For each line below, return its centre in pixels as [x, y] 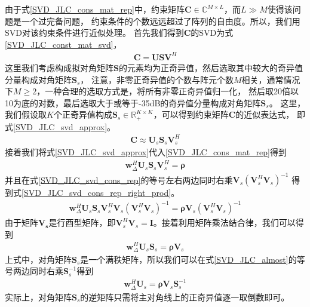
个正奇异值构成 [83, 114]
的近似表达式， [265, 114]
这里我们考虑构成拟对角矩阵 [59, 67]
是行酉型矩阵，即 [82, 222]
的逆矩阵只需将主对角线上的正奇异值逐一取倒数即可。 [185, 297]
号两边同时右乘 [34, 271]
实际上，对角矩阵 [38, 297]
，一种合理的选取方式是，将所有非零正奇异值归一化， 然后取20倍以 [168, 91]
